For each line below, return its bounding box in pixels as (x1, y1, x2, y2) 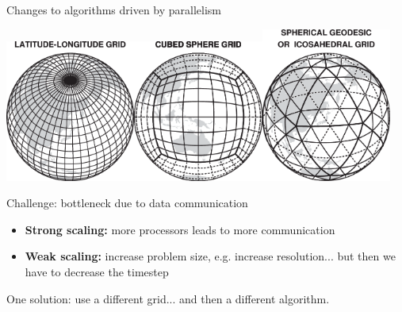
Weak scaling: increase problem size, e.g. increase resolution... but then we (25, 248, 396, 264)
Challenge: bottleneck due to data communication (6, 195, 248, 211)
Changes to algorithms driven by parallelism (6, 2, 222, 17)
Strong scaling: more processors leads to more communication (25, 221, 335, 237)
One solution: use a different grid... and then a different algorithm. (6, 290, 330, 306)
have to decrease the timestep (25, 264, 169, 280)
